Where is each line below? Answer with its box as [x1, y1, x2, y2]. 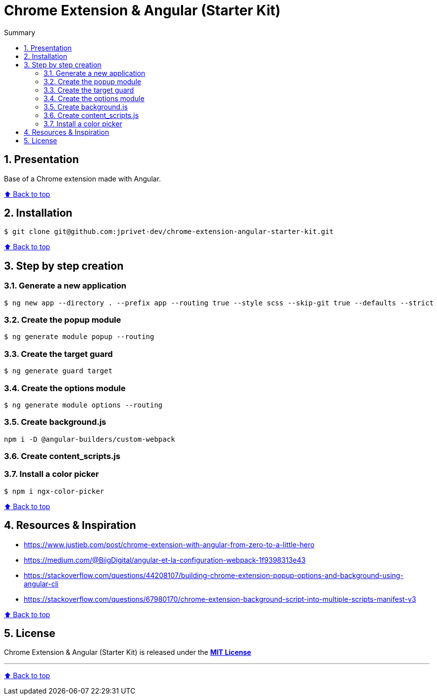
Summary [4, 28, 36, 37]
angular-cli [24, 579, 59, 588]
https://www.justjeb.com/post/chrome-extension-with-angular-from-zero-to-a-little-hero [24, 540, 315, 549]
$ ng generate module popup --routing [4, 333, 154, 341]
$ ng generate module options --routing [4, 401, 163, 409]
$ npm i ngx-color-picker [4, 487, 104, 495]
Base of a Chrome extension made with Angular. [4, 174, 161, 183]
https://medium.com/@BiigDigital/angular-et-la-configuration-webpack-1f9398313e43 [24, 555, 306, 564]
